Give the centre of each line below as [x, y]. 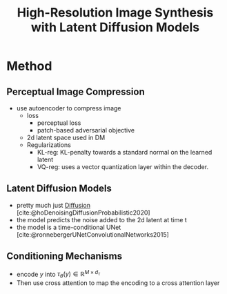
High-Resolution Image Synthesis [115, 13]
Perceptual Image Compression [76, 91]
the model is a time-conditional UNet [69, 227]
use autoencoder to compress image [69, 108]
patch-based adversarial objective [86, 130]
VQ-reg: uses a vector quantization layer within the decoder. [122, 167]
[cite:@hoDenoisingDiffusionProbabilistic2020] [83, 213]
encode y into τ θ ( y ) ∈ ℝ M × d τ [58, 274]
